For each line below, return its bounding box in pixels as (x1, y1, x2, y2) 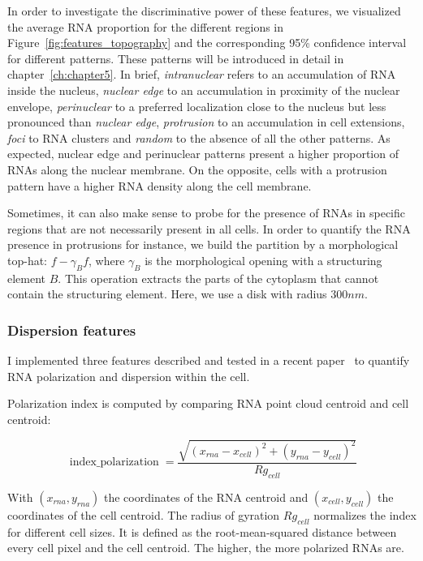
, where (88, 251, 125, 268)
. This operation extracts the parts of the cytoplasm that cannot (58, 269, 379, 286)
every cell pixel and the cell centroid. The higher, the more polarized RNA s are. (7, 539, 404, 556)
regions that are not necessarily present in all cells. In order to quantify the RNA (7, 220, 411, 237)
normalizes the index (313, 506, 417, 523)
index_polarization (69, 456, 159, 469)
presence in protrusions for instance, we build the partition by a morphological (7, 236, 399, 253)
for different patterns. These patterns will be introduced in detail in (7, 49, 344, 66)
